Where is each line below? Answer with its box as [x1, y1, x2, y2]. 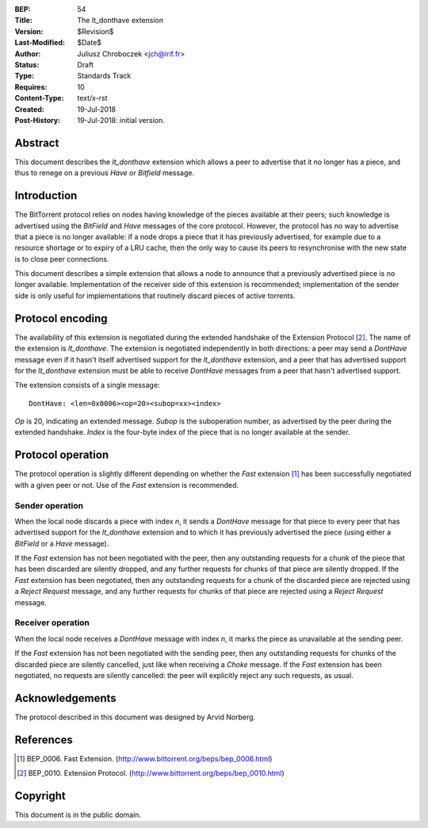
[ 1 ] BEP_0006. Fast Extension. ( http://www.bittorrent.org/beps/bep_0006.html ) [17, 753, 273, 763]
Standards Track [77, 71, 132, 81]
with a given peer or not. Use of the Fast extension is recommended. [14, 480, 239, 489]
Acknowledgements [14, 691, 117, 705]
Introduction [14, 189, 78, 202]
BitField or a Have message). [14, 539, 109, 548]
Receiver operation [14, 617, 90, 628]
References [14, 733, 73, 746]
